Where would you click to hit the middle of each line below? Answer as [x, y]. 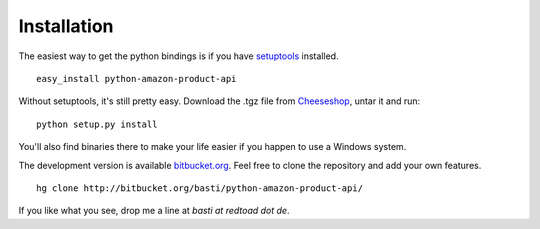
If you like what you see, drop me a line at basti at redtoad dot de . [154, 211]
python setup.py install [97, 124]
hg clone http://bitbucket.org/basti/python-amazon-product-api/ [200, 188]
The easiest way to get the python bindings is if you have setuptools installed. [178, 56]
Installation [66, 26]
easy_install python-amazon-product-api [136, 78]
